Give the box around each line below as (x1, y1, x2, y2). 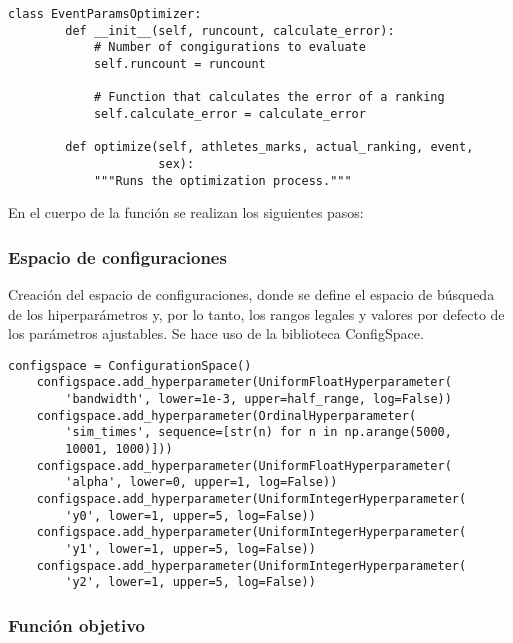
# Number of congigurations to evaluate (93, 40, 366, 55)
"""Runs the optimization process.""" (93, 173, 352, 188)
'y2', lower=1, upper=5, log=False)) (65, 575, 316, 590)
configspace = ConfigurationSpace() (8, 358, 252, 373)
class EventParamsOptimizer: (8, 7, 202, 21)
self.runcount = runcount (93, 56, 266, 71)
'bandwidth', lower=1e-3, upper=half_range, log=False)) (65, 392, 452, 407)
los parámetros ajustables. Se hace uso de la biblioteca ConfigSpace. (8, 323, 424, 344)
